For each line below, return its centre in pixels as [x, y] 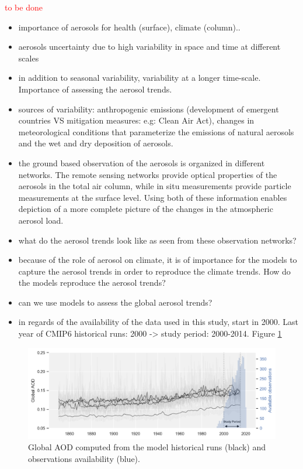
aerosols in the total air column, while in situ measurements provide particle [155, 186]
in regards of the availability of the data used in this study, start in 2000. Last [158, 322]
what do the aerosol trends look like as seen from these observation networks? [157, 240]
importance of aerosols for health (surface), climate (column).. [129, 27]
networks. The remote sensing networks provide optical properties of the [148, 174]
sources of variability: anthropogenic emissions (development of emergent [149, 109]
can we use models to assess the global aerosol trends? [115, 302]
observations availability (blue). [84, 458]
